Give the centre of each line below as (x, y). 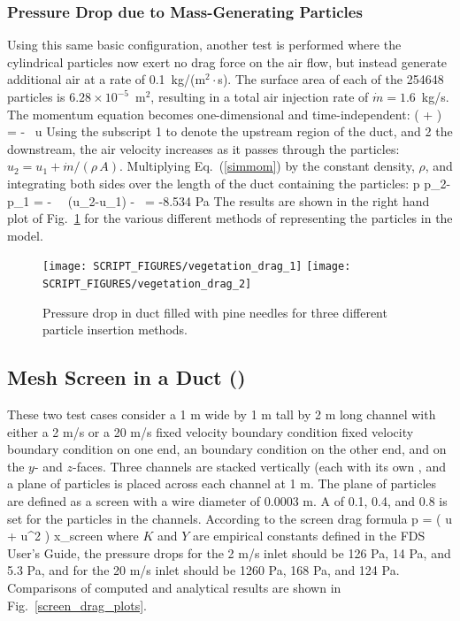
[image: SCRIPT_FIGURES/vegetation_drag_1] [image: (197, 267)
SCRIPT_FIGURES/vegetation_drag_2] (147, 284)
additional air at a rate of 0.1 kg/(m (107, 79)
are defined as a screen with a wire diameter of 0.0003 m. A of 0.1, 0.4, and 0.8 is (227, 501)
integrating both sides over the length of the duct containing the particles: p (214, 183)
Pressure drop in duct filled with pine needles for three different (215, 312)
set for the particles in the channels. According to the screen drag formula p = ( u (230, 518)
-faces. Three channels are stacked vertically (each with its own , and (259, 466)
